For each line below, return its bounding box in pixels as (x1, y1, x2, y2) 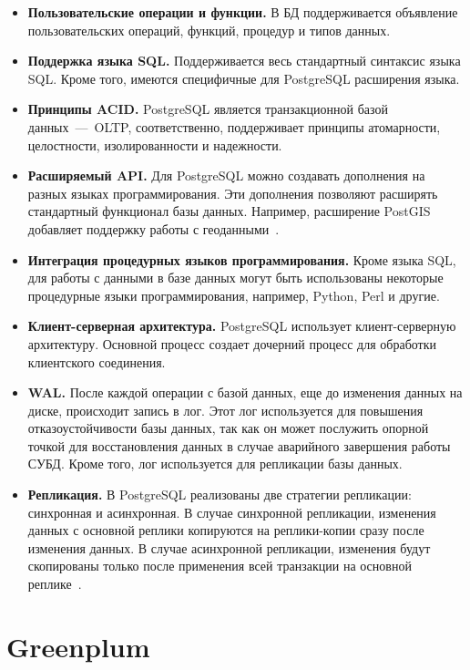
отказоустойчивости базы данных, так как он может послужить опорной (27, 418, 429, 438)
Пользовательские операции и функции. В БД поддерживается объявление (27, 3, 458, 21)
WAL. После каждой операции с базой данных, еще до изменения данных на (27, 383, 463, 402)
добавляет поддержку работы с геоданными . (27, 219, 280, 238)
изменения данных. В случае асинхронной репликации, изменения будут (27, 538, 431, 557)
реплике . (27, 574, 82, 593)
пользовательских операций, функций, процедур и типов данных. (27, 20, 391, 39)
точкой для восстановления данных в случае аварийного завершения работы (27, 436, 451, 455)
